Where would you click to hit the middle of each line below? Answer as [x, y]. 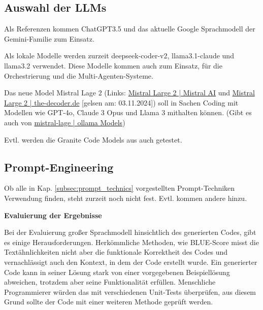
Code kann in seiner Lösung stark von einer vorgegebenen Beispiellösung [117, 272]
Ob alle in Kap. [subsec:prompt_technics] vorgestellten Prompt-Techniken [120, 188]
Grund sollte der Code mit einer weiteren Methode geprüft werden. [109, 302]
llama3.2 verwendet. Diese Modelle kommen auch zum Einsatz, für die [113, 65]
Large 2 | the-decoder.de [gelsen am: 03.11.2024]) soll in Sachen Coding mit [121, 102]
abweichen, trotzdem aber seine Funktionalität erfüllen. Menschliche [110, 282]
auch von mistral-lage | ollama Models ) [65, 122]
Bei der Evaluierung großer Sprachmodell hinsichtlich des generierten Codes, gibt [130, 232]
